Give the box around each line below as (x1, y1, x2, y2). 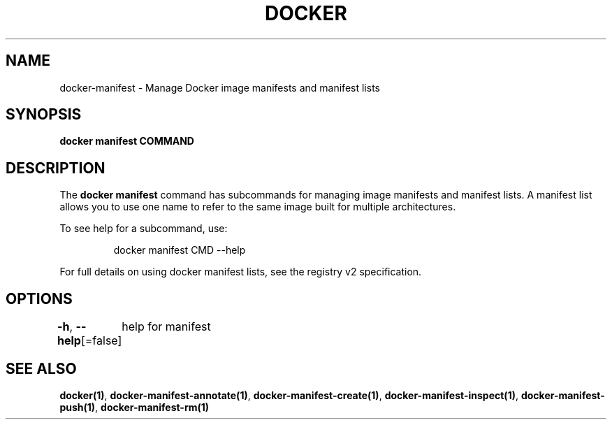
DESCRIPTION (6, 159, 105, 177)
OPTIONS (6, 289, 73, 308)
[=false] (80, 333, 122, 348)
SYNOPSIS (6, 106, 82, 124)
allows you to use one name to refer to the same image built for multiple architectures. (59, 201, 456, 213)
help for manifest (122, 319, 211, 334)
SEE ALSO (6, 359, 77, 377)
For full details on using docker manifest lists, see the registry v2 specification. (59, 266, 422, 278)
